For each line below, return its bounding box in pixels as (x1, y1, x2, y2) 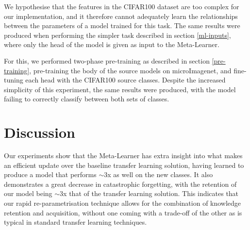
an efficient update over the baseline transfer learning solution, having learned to (4, 160, 244, 170)
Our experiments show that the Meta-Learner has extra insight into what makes (4, 150, 243, 161)
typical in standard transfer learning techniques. (4, 217, 147, 227)
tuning (4, 75, 23, 85)
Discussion (4, 122, 75, 142)
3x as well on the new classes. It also (104, 169, 213, 180)
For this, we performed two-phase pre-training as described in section (4, 55, 210, 66)
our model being (4, 188, 52, 198)
